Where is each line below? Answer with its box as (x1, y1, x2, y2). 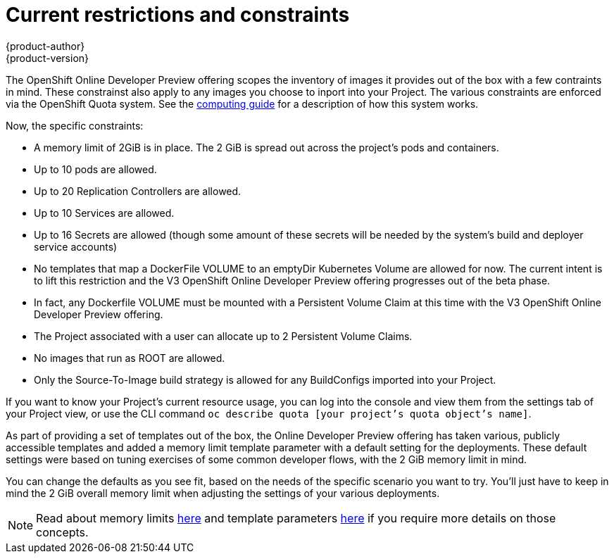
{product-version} (6, 51, 89, 64)
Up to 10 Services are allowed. (34, 206, 175, 219)
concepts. (36, 525, 89, 539)
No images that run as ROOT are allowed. (34, 351, 225, 364)
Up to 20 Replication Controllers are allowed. (34, 184, 242, 197)
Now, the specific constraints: (6, 119, 144, 132)
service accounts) (34, 240, 118, 253)
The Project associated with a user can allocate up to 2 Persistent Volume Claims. (34, 329, 413, 342)
